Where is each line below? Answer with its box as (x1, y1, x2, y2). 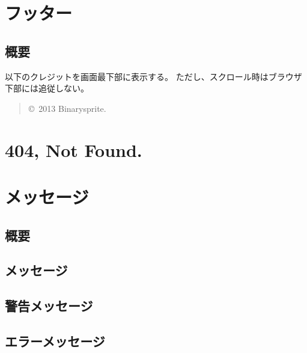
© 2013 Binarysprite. (28, 102, 106, 114)
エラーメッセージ (5, 331, 105, 350)
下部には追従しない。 (5, 82, 89, 94)
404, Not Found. (5, 137, 142, 162)
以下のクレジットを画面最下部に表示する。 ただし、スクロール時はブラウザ (5, 70, 302, 82)
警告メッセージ (5, 296, 93, 315)
